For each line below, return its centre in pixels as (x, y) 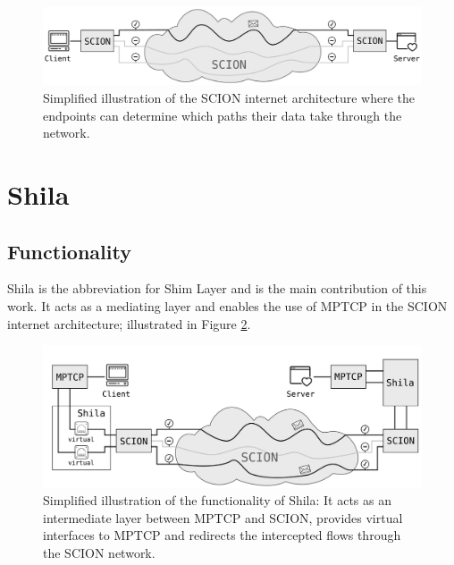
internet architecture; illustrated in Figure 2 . (129, 323)
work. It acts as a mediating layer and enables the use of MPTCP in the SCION (227, 305)
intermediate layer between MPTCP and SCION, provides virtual (223, 517)
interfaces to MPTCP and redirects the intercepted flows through (222, 535)
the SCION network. (99, 552)
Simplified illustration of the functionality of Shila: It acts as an (217, 500)
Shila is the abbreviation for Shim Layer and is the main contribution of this (217, 288)
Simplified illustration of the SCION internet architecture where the (229, 97)
